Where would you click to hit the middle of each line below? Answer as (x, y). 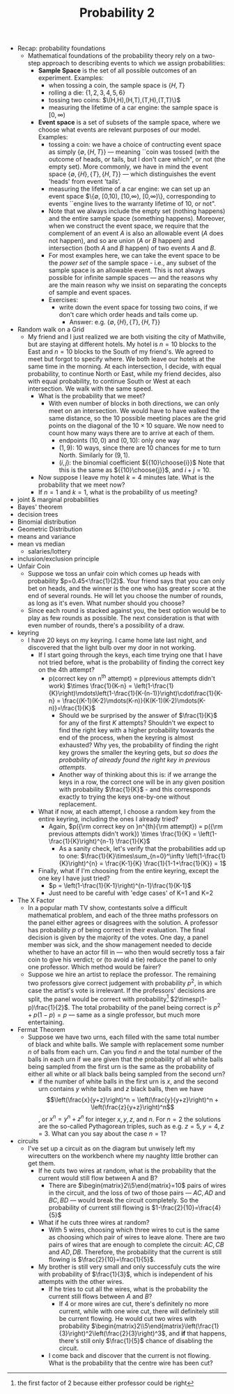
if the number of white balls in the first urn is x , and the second (128, 1081)
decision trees (38, 515)
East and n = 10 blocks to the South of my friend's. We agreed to (120, 352)
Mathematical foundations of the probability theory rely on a (114, 56)
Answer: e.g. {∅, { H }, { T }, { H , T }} (115, 322)
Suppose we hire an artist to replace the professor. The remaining (122, 974)
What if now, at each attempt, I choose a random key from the (127, 811)
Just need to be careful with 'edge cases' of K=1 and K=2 (131, 893)
